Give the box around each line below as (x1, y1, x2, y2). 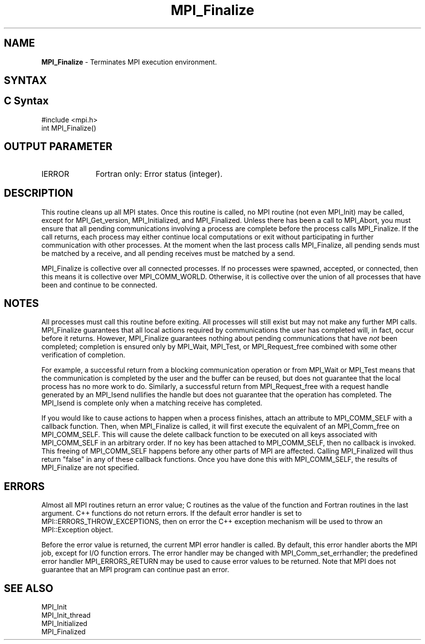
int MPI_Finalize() (41, 123, 97, 132)
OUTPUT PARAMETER (4, 140, 113, 153)
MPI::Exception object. (41, 525, 113, 534)
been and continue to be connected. (41, 280, 158, 289)
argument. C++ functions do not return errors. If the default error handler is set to (41, 509, 302, 518)
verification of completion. (41, 351, 126, 359)
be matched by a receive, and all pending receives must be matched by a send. (41, 249, 295, 257)
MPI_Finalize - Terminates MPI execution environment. (41, 57, 217, 66)
